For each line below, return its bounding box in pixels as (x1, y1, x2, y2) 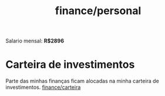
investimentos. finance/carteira (5, 84, 81, 91)
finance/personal (55, 4, 142, 18)
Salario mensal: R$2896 (5, 37, 65, 45)
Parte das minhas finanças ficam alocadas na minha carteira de (5, 78, 159, 85)
